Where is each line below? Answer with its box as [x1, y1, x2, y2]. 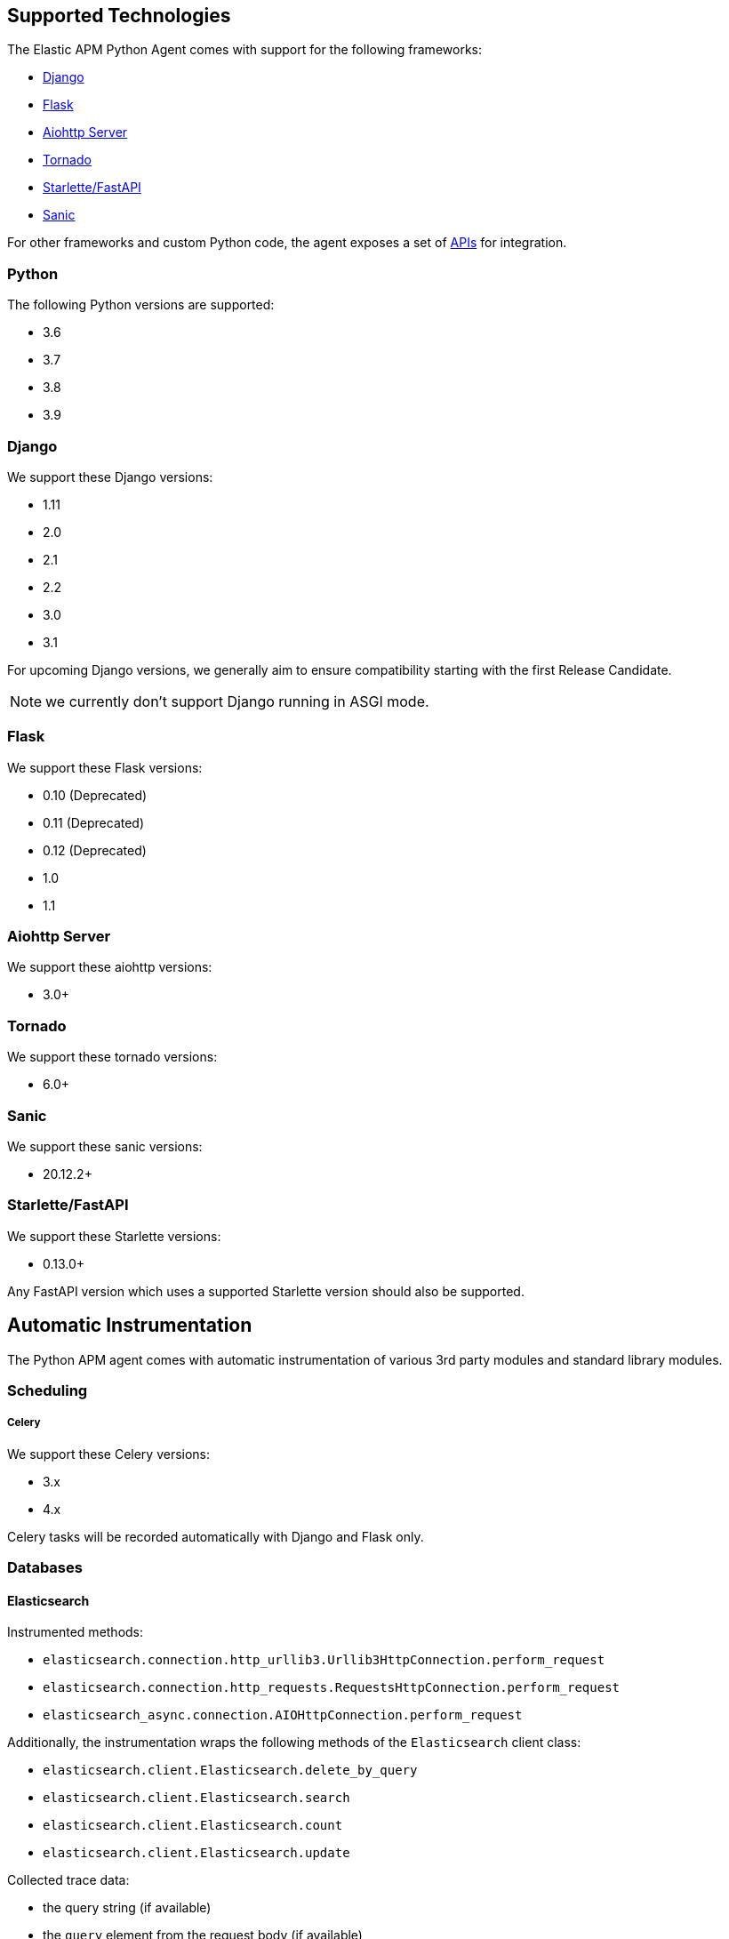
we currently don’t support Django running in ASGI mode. [45, 692, 429, 710]
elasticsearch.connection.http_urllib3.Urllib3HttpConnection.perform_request [43, 1653, 605, 1668]
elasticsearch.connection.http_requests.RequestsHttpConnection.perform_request [43, 1680, 621, 1695]
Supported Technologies [7, 4, 231, 27]
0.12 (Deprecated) [43, 842, 147, 858]
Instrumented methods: [7, 1624, 144, 1640]
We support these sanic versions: [7, 1138, 203, 1154]
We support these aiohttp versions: [7, 959, 212, 975]
